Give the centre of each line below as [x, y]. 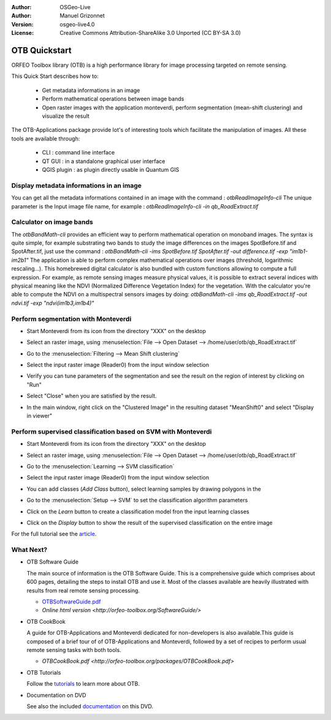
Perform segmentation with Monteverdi [71, 319]
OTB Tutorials [44, 672]
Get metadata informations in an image [91, 90]
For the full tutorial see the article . [54, 534]
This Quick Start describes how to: [55, 76]
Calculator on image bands [52, 222]
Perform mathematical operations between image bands [113, 99]
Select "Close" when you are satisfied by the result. [92, 396]
